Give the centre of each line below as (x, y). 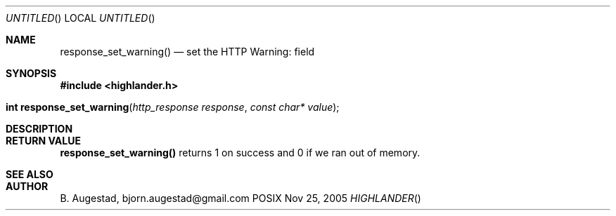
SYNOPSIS (31, 73)
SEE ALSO (30, 174)
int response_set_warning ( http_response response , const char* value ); (173, 107)
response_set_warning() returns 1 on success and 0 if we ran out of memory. (240, 153)
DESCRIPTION (39, 129)
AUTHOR (27, 186)
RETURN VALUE (43, 141)
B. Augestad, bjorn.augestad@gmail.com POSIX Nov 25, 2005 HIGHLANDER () (240, 198)
